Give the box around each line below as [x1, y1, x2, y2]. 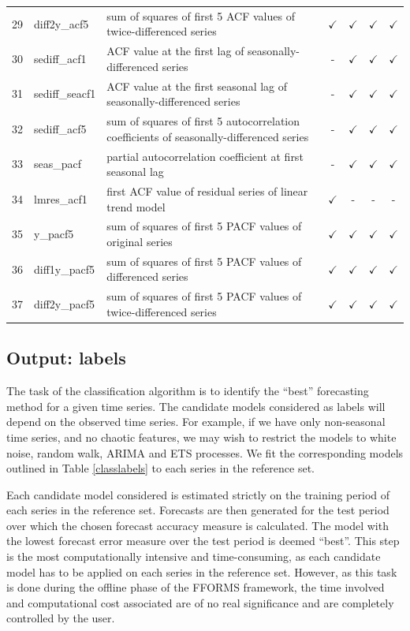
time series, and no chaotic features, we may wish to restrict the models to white [6, 428, 397, 445]
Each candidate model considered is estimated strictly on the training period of [6, 486, 390, 502]
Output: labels [6, 345, 126, 370]
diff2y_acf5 [34, 15, 89, 32]
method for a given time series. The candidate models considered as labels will [6, 398, 386, 414]
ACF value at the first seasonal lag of [106, 77, 288, 94]
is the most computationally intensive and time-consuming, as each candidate [6, 548, 381, 565]
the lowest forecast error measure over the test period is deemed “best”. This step [6, 532, 400, 549]
